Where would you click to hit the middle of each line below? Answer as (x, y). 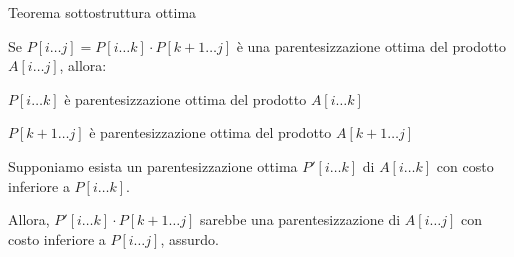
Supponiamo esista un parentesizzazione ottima (153, 165)
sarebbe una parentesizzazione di (300, 219)
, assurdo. (189, 238)
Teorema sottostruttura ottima (102, 12)
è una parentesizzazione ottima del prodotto (371, 45)
